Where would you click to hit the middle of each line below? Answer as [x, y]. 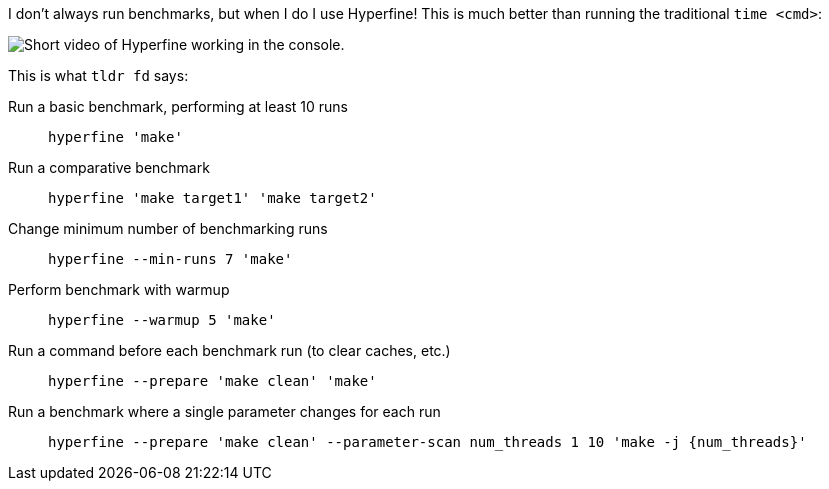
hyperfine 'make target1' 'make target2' [212, 198]
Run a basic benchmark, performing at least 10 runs [178, 106]
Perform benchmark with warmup [119, 289]
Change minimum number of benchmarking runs [168, 228]
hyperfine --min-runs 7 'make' [170, 259]
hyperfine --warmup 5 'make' [162, 320]
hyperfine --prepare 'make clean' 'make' [212, 381]
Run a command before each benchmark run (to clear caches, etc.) [229, 350]
